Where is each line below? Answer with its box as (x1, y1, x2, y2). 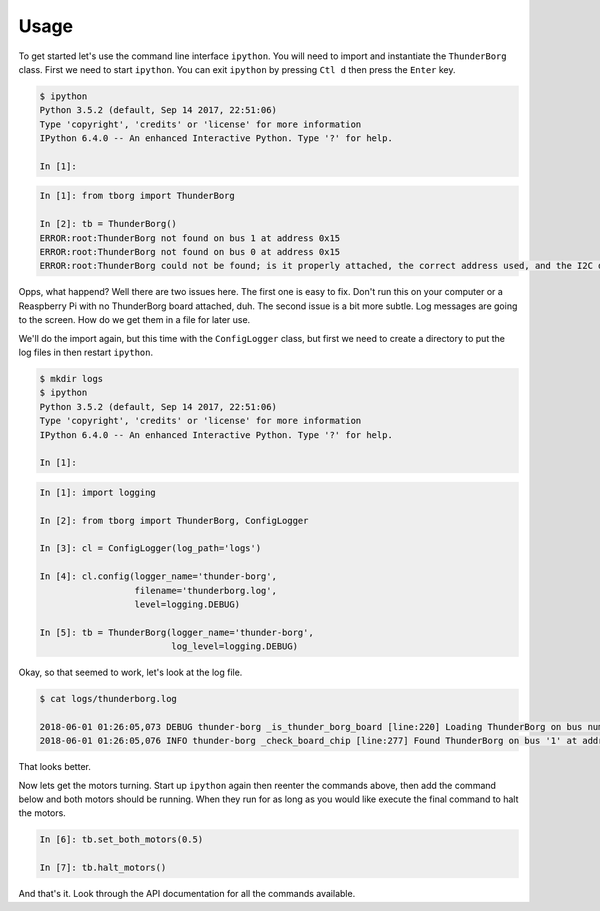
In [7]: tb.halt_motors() (39, 862, 167, 874)
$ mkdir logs (39, 373, 104, 384)
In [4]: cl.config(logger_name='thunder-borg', (39, 571, 277, 582)
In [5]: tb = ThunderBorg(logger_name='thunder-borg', (39, 626, 314, 638)
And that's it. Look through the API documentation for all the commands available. (18, 888, 356, 900)
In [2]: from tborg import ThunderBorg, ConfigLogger (39, 515, 309, 526)
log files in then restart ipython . (18, 346, 154, 358)
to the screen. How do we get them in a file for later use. (18, 314, 251, 326)
